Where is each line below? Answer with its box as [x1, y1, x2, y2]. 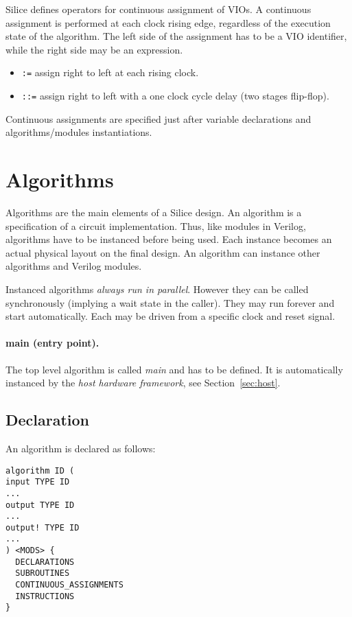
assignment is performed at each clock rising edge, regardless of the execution [5, 15, 331, 30]
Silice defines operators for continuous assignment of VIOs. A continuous [5, 2, 312, 16]
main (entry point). [5, 336, 99, 350]
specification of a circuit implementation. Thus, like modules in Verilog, [5, 218, 306, 233]
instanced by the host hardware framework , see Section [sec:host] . [5, 375, 281, 390]
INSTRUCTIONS [15, 591, 75, 601]
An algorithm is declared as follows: [5, 441, 156, 455]
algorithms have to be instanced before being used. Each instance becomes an [5, 232, 332, 246]
